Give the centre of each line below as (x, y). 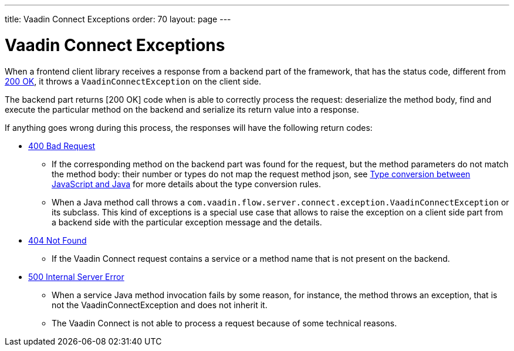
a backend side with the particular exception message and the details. (187, 222)
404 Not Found (58, 240)
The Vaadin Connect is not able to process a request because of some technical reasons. (224, 323)
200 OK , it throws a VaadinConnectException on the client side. (133, 81)
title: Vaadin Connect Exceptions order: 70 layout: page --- (118, 19)
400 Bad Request (62, 146)
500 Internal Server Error (76, 276)
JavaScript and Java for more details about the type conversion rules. (186, 184)
